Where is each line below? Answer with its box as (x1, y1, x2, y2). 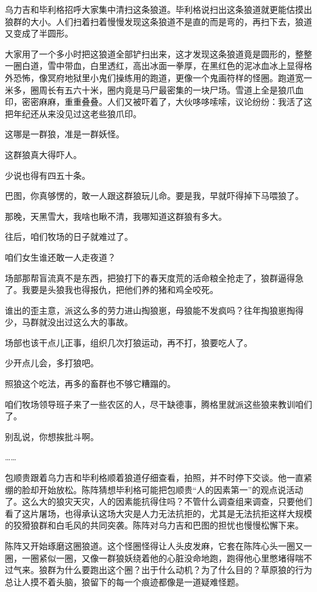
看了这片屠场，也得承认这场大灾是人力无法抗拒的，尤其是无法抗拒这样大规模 (5, 507, 312, 519)
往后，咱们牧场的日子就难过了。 (5, 230, 133, 243)
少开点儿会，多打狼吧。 (5, 356, 99, 369)
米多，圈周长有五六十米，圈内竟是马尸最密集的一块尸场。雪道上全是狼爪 (5, 83, 295, 96)
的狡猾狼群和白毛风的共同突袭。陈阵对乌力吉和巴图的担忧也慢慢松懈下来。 (5, 519, 304, 532)
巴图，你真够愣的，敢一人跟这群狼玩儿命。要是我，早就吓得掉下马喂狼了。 (5, 189, 304, 202)
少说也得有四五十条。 (5, 168, 90, 181)
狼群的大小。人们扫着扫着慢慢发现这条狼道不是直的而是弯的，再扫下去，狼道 (5, 15, 312, 27)
